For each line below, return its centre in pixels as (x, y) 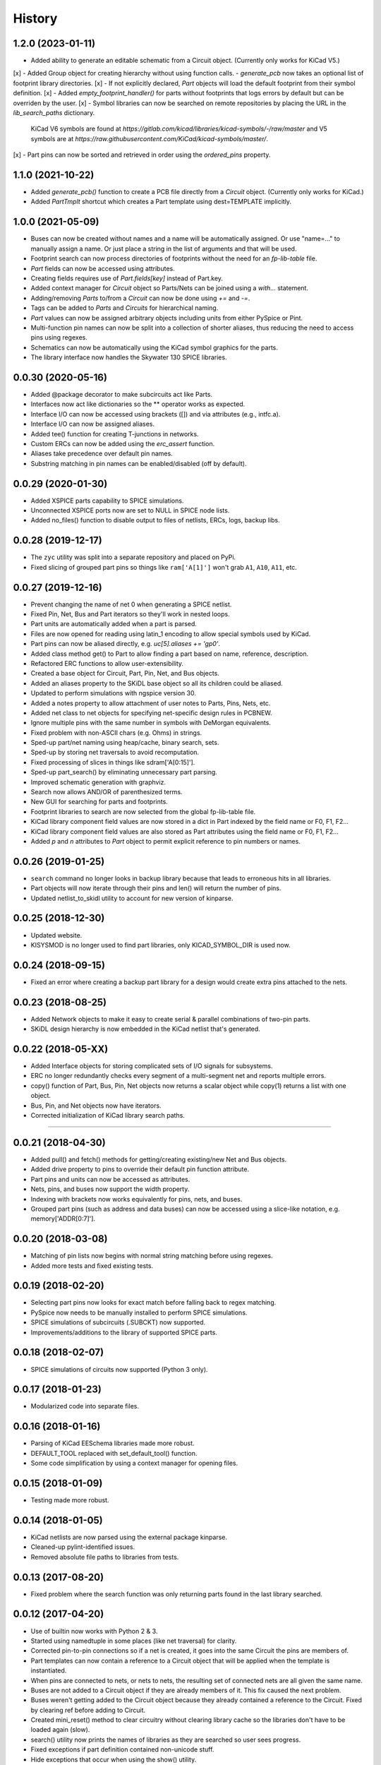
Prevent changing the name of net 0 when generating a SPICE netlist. (131, 604)
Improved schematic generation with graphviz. (98, 782)
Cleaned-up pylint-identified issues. (83, 1547)
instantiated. (49, 1670)
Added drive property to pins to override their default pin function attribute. (140, 1169)
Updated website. (56, 935)
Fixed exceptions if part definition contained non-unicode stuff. (122, 1749)
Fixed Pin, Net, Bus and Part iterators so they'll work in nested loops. (130, 614)
